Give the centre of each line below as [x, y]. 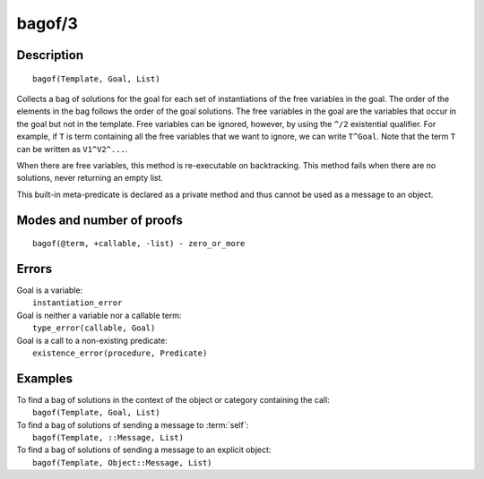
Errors [35, 269]
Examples [45, 378]
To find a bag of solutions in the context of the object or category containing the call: [173, 399]
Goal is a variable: [50, 290]
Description [50, 55]
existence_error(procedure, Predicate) [120, 353]
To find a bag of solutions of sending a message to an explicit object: [144, 450]
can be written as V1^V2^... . [72, 149]
